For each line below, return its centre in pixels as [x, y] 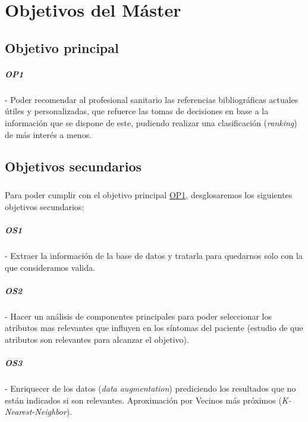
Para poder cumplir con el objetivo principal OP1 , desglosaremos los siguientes [149, 195]
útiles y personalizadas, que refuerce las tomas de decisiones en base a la [137, 111]
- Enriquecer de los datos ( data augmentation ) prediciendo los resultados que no [150, 388]
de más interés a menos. [48, 134]
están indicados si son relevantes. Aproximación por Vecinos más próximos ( [143, 400]
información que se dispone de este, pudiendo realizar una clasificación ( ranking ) [151, 122]
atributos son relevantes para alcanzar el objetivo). [97, 339]
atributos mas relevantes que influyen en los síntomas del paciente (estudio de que [154, 328]
